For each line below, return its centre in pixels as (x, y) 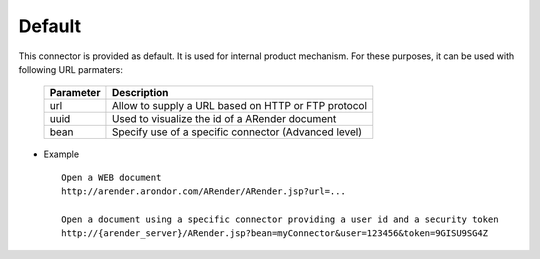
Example (61, 154)
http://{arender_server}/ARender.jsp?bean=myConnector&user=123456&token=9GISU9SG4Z (275, 233)
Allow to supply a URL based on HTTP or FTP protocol (239, 106)
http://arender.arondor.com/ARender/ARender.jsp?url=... (204, 191)
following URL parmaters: (71, 69)
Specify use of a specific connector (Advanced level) (236, 132)
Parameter (75, 93)
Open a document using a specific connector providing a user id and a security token (280, 219)
